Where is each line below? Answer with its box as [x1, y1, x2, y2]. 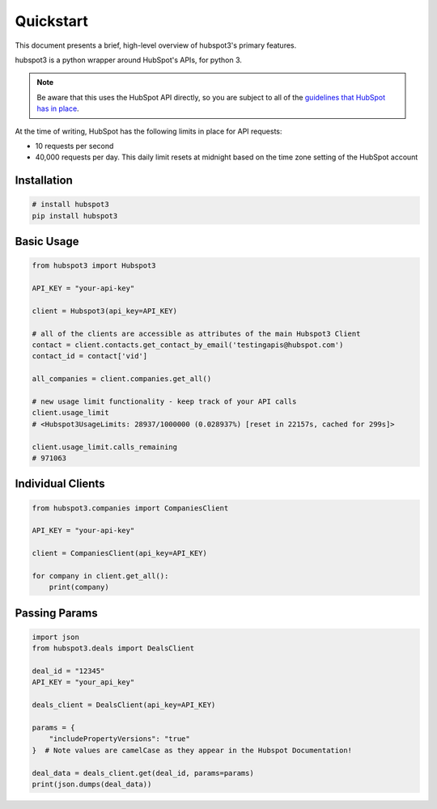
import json [32, 632, 80, 642]
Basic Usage [15, 235, 79, 248]
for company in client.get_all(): [32, 571, 169, 580]
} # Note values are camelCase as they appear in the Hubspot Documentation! [32, 745, 352, 755]
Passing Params [15, 606, 98, 620]
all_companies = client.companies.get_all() [32, 375, 212, 383]
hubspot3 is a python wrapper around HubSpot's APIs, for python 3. [15, 55, 243, 65]
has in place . [36, 104, 80, 113]
